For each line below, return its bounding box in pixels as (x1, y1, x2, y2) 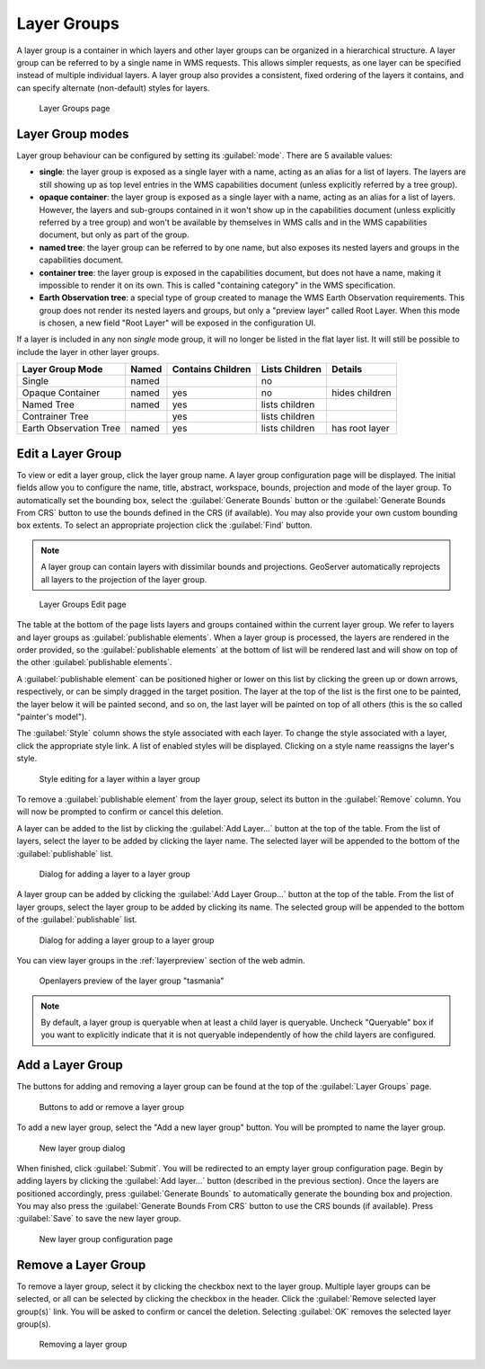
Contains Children (172, 363, 251, 376)
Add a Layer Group (16, 1057, 123, 1073)
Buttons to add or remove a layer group (39, 1101, 184, 1112)
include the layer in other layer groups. (16, 346, 160, 357)
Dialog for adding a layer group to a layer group (39, 935, 215, 946)
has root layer (331, 422, 390, 435)
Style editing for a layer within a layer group (39, 773, 201, 784)
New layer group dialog (39, 1142, 126, 1153)
